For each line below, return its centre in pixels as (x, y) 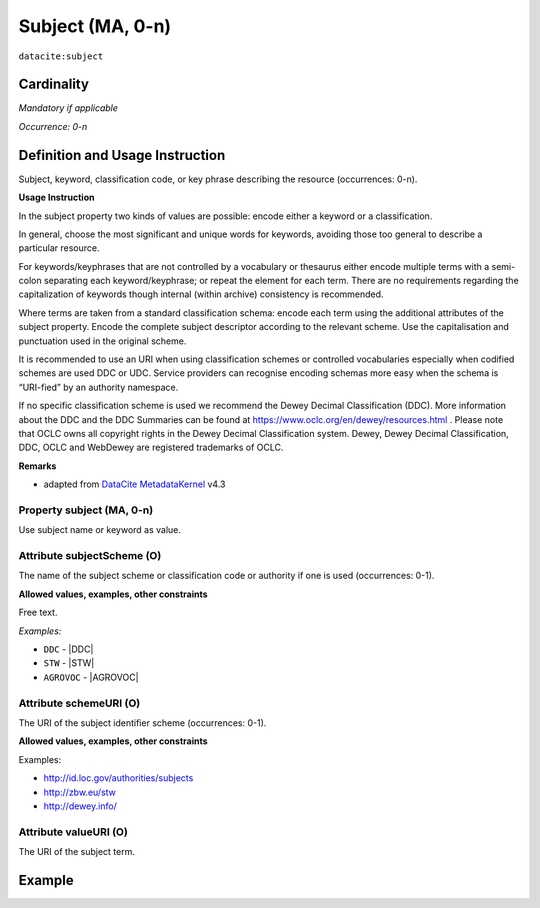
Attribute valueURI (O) (73, 832)
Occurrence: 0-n (53, 126)
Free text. (38, 612)
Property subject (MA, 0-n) (86, 510)
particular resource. (59, 248)
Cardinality (54, 84)
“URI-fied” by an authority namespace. (98, 387)
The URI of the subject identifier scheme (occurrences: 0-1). (142, 722)
